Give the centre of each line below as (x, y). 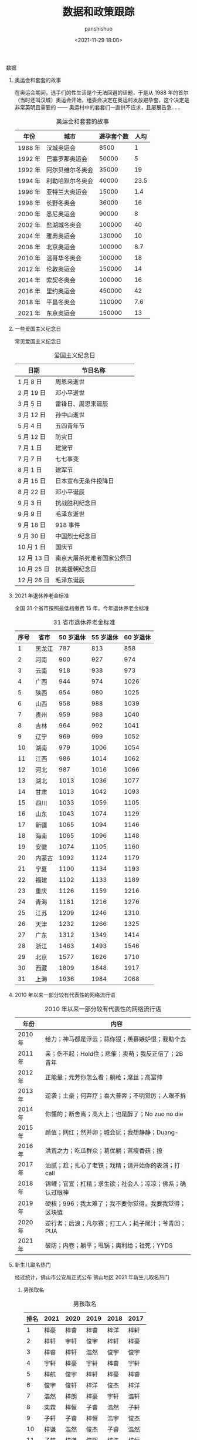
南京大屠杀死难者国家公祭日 (94, 558)
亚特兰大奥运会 (67, 192)
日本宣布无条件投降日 (85, 481)
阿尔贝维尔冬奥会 (70, 170)
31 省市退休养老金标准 (84, 622)
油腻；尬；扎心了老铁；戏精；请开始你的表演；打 (113, 1165)
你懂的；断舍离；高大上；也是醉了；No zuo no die (114, 1114)
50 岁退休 (72, 637)
